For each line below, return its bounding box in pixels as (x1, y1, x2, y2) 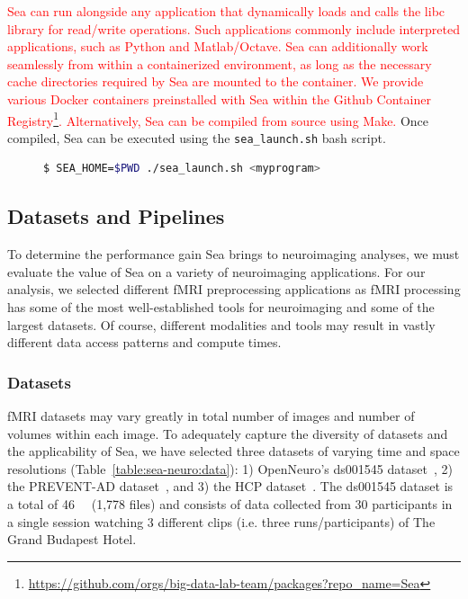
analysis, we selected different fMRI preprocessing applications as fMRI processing (7, 280, 461, 299)
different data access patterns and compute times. (7, 333, 282, 352)
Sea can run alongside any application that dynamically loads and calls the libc (7, 2, 445, 20)
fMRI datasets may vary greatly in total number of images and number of (7, 407, 415, 425)
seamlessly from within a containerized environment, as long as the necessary (7, 54, 432, 73)
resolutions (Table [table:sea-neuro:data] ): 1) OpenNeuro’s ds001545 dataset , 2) (7, 459, 453, 478)
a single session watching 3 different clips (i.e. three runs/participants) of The (7, 512, 436, 531)
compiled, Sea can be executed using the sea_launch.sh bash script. (7, 128, 386, 147)
